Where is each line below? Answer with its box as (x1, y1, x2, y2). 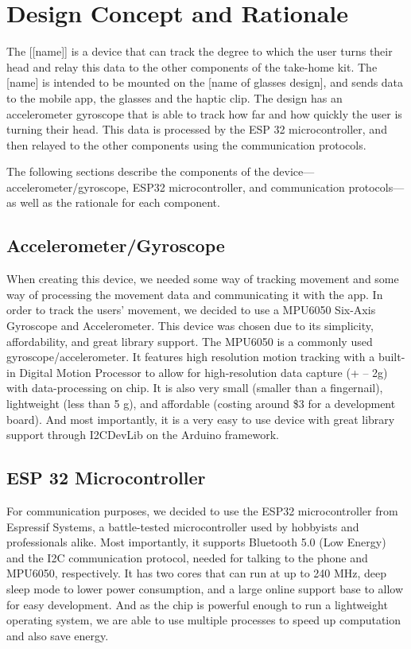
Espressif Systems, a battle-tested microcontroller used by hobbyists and (6, 518, 359, 534)
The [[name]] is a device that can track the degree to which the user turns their (6, 43, 393, 60)
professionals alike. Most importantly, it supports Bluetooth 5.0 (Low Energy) (6, 534, 386, 550)
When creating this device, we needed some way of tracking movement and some (6, 270, 399, 287)
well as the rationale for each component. (20, 194, 220, 211)
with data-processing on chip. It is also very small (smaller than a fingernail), (6, 379, 383, 396)
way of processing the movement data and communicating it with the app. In (6, 286, 383, 302)
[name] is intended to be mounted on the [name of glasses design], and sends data (6, 74, 404, 91)
